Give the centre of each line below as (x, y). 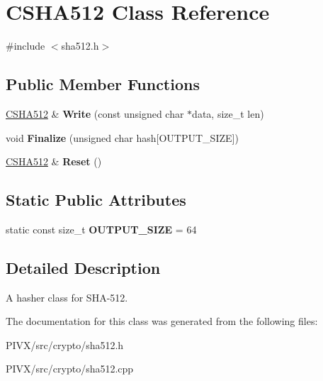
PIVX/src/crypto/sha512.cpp (70, 369)
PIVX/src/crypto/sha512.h (65, 344)
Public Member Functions (103, 84)
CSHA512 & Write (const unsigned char (95, 113)
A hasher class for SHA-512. (67, 297)
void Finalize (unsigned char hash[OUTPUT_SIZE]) (122, 137)
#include (25, 46)
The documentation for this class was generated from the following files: (162, 321)
